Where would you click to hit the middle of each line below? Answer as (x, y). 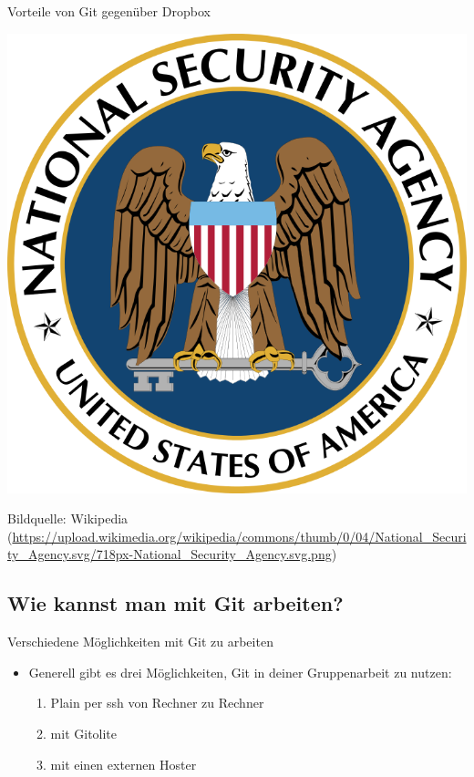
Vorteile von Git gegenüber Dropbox (109, 11)
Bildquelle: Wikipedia (68, 518)
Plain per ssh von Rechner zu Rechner (157, 703)
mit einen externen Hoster (124, 764)
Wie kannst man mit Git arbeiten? (175, 603)
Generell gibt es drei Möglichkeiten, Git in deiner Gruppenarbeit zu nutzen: (240, 672)
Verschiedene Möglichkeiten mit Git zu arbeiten (140, 642)
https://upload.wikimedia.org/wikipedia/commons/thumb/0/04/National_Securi (239, 536)
